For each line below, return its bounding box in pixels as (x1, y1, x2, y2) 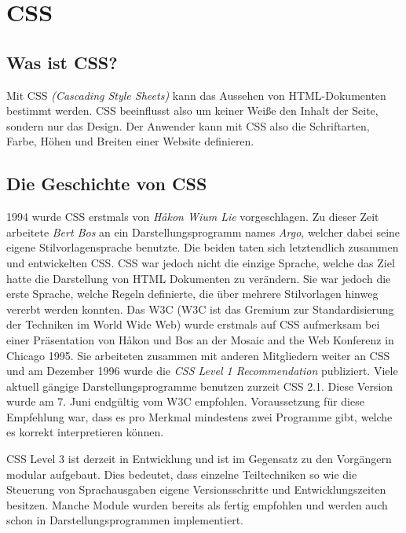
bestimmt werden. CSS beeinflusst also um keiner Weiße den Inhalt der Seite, (6, 102, 379, 119)
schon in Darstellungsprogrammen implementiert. (6, 512, 243, 528)
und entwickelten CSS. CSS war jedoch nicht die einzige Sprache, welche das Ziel (6, 254, 395, 270)
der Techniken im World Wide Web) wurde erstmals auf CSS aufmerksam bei (6, 316, 380, 333)
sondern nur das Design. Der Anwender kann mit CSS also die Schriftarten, (6, 117, 370, 134)
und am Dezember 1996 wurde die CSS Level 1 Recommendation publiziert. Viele (6, 362, 398, 379)
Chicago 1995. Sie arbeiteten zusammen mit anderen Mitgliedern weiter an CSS (6, 347, 390, 363)
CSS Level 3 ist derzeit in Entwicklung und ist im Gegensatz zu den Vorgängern (6, 450, 392, 467)
